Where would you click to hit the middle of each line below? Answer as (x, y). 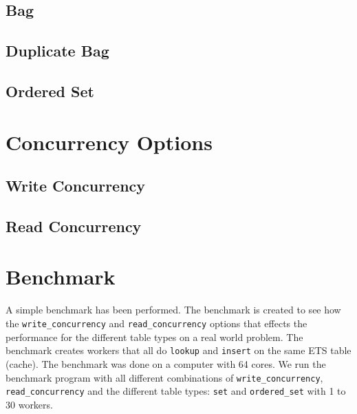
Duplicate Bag (57, 51)
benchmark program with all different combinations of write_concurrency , (164, 377)
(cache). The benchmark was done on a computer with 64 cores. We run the (166, 363)
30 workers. (29, 404)
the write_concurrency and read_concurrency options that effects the (156, 323)
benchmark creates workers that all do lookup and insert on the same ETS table (178, 350)
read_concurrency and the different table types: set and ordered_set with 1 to (176, 391)
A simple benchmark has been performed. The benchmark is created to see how (173, 310)
